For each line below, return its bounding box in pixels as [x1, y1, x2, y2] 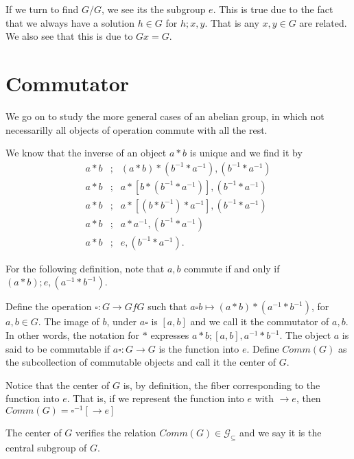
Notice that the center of [5, 377, 110, 392]
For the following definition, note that [5, 261, 165, 275]
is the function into [158, 341, 239, 355]
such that [147, 299, 187, 314]
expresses [150, 328, 189, 342]
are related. [299, 15, 347, 30]
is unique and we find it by [189, 145, 303, 160]
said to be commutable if [5, 341, 110, 355]
